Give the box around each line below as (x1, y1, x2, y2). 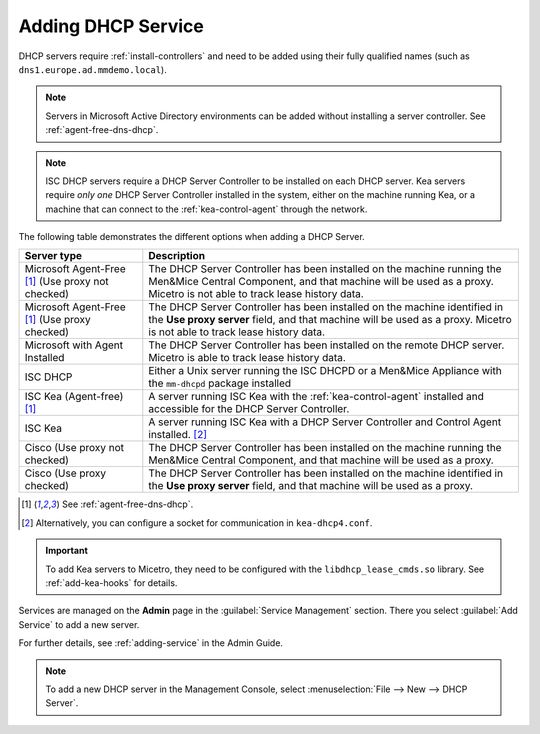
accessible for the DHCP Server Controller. (148, 402, 350, 416)
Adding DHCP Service (18, 15, 204, 37)
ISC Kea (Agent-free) (24, 390, 124, 404)
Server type (24, 249, 83, 263)
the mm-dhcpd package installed (148, 376, 292, 390)
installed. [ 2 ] (148, 428, 208, 442)
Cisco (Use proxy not (24, 441, 125, 455)
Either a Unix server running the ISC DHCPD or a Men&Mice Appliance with (148, 364, 502, 378)
